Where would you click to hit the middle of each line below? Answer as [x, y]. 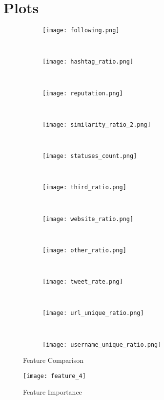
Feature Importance [52, 391]
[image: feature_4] [54, 376]
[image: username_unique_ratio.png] [102, 344]
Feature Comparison [53, 360]
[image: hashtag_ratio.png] [88, 62]
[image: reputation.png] [83, 93]
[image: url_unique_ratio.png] [93, 313]
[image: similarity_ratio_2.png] [97, 124]
